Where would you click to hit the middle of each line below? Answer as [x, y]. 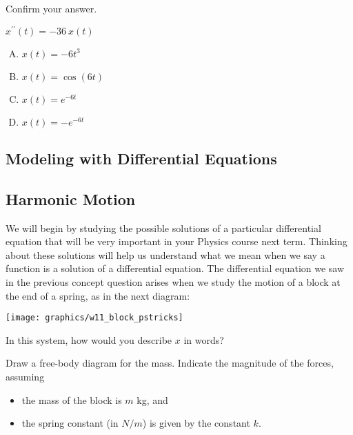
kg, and [152, 399]
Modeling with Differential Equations [141, 158]
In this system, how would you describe [89, 339]
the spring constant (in [70, 423]
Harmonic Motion [71, 199]
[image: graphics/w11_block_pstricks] [94, 318]
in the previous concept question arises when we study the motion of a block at [173, 282]
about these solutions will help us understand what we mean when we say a [165, 254]
